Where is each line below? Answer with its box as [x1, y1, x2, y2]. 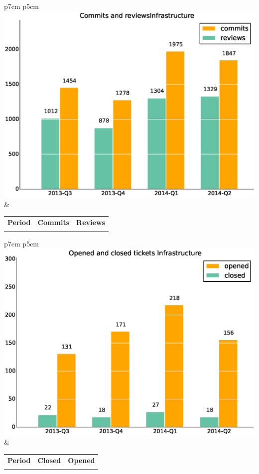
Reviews [76, 217, 105, 228]
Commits [37, 217, 70, 228]
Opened [68, 455, 95, 465]
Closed [37, 455, 61, 465]
